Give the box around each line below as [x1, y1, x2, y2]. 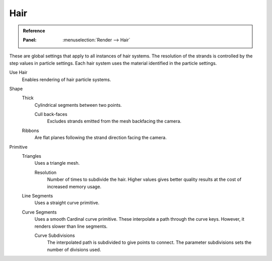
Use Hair [9, 70, 28, 76]
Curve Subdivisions [34, 232, 75, 238]
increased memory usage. [47, 183, 102, 189]
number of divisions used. [47, 246, 101, 252]
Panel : [23, 37, 37, 43]
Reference [23, 28, 45, 34]
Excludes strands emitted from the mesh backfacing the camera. [47, 118, 181, 124]
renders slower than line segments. [34, 223, 108, 229]
